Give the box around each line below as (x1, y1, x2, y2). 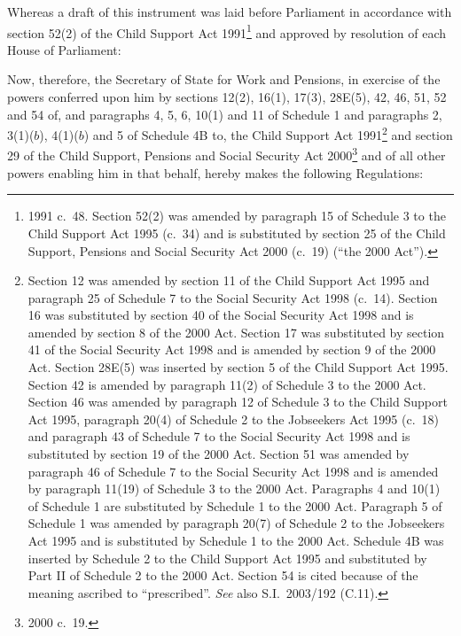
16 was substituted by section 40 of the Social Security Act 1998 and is (27, 306, 414, 324)
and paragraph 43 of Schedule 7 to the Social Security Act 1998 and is (27, 427, 410, 446)
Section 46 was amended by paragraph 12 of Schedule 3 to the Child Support (27, 392, 448, 411)
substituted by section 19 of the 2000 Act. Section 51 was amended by (27, 445, 410, 463)
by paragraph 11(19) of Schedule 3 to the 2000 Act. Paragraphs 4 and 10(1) (27, 479, 441, 498)
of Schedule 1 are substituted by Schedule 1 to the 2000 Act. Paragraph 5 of (27, 496, 442, 515)
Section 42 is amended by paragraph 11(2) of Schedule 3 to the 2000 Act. (27, 375, 426, 393)
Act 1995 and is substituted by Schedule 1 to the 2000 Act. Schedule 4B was (27, 531, 444, 549)
